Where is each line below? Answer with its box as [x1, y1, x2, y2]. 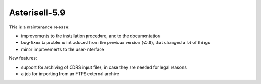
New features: [9, 56, 37, 61]
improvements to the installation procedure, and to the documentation [21, 33, 160, 39]
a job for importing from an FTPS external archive [21, 70, 120, 77]
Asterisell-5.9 [9, 7, 66, 18]
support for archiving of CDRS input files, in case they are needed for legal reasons [21, 64, 187, 70]
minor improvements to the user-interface [21, 46, 104, 52]
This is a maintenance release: [9, 24, 70, 30]
